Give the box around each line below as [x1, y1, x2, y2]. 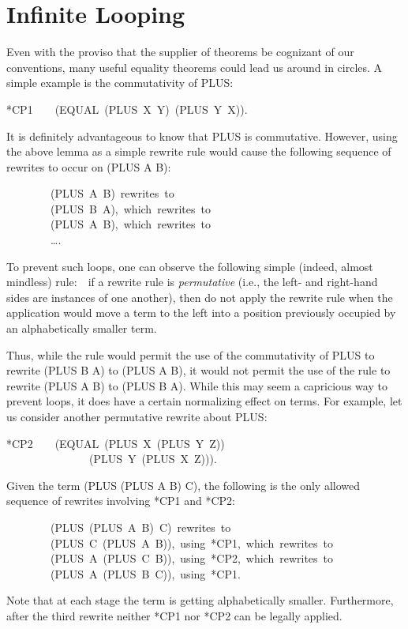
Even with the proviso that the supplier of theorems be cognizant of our [6, 43, 354, 60]
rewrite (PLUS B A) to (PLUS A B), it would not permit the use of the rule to [6, 362, 391, 379]
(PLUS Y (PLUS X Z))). [88, 450, 217, 467]
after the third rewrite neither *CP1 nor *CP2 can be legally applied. [6, 607, 342, 623]
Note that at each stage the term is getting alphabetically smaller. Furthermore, [6, 592, 394, 608]
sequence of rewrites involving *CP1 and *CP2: [6, 492, 235, 509]
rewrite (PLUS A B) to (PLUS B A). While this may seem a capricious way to [6, 377, 387, 394]
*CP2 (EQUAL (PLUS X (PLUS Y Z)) [6, 435, 225, 451]
